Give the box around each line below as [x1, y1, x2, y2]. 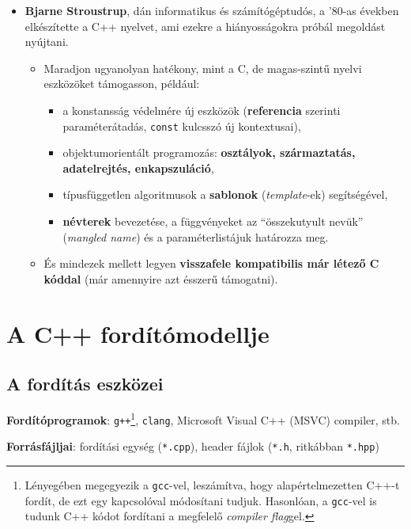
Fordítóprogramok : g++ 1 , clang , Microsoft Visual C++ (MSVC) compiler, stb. [6, 409, 400, 428]
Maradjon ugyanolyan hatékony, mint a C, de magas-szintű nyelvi [43, 59, 362, 76]
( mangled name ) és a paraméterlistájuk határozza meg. [62, 228, 329, 245]
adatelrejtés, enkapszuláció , [62, 159, 214, 176]
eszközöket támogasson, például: [43, 75, 200, 92]
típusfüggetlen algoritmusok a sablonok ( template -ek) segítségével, [62, 186, 388, 203]
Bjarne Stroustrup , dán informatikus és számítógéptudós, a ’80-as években [25, 2, 399, 18]
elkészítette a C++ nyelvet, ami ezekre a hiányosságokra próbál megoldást [25, 17, 386, 34]
